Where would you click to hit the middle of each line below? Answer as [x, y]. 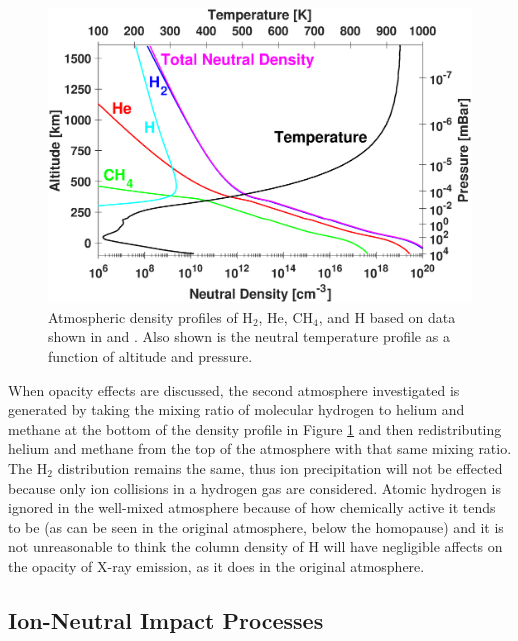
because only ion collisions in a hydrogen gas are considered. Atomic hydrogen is [254, 487]
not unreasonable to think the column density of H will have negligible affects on [255, 546]
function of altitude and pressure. [150, 356]
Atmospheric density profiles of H [150, 316]
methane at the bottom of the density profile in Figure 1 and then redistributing [255, 428]
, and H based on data [387, 316]
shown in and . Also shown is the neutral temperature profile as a [249, 336]
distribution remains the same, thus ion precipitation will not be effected [280, 467]
